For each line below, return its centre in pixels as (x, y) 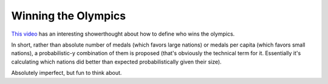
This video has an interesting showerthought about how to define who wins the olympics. (123, 34)
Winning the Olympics (69, 16)
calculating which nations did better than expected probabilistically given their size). (116, 62)
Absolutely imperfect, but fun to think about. (67, 73)
